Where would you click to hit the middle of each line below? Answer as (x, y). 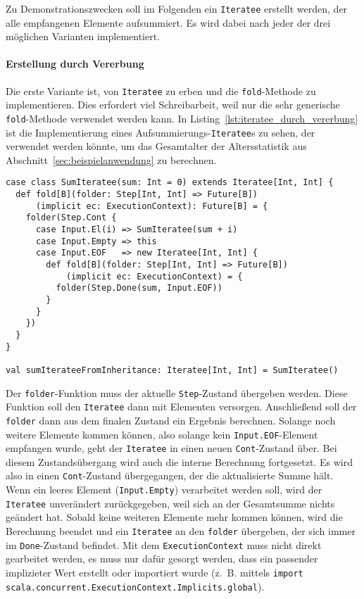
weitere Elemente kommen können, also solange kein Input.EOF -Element (162, 434)
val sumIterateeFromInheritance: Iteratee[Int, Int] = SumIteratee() (172, 370)
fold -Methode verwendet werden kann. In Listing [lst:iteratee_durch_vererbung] (182, 118)
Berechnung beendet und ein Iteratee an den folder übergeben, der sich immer (181, 530)
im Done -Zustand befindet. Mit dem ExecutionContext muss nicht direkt (164, 544)
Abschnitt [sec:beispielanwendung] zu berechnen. (111, 159)
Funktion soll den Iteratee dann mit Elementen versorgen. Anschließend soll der (181, 406)
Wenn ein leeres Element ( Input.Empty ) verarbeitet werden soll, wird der (164, 490)
